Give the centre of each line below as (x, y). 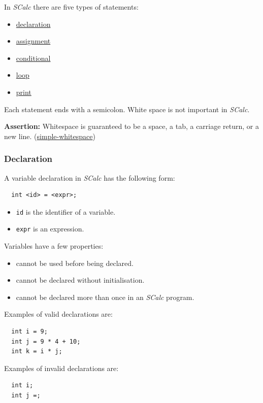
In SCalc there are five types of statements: (71, 7)
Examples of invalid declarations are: (61, 368)
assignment (33, 41)
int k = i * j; (37, 351)
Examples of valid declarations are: (58, 314)
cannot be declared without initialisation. (80, 280)
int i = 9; (29, 332)
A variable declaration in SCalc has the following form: (90, 177)
